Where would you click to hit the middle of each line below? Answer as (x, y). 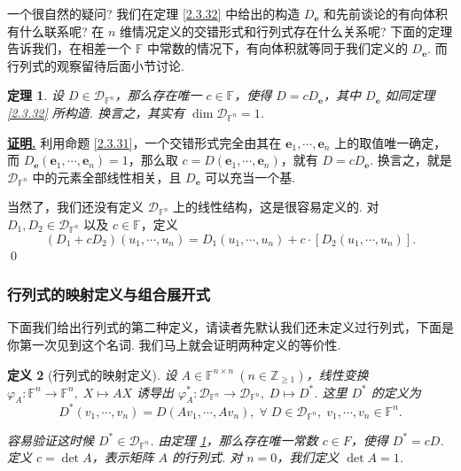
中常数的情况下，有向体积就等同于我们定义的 (277, 48)
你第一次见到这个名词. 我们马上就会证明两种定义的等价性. (174, 344)
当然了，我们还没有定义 (75, 207)
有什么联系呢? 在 (56, 31)
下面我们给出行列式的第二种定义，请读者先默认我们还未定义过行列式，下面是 (230, 327)
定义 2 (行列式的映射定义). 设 (92, 374)
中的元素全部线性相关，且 (107, 177)
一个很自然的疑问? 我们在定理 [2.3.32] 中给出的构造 (154, 13)
